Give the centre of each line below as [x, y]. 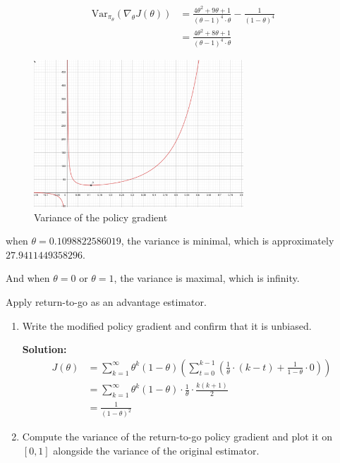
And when [28, 278]
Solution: [44, 349]
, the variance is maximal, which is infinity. [207, 278]
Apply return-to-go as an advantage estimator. [106, 302]
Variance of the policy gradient [101, 217]
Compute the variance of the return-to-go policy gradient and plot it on [177, 437]
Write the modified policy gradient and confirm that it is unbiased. [167, 325]
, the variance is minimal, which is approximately [227, 241]
